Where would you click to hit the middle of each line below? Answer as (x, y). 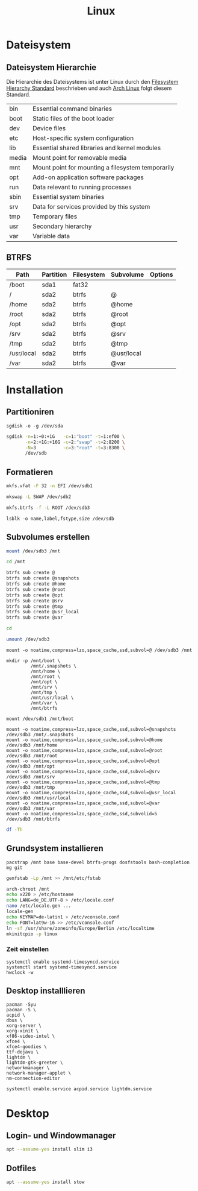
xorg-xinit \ (23, 1031)
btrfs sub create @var (35, 618)
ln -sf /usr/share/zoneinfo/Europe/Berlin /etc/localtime (80, 928)
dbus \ (14, 1020)
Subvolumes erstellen (48, 537)
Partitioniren (30, 412)
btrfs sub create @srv (35, 601)
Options (161, 274)
